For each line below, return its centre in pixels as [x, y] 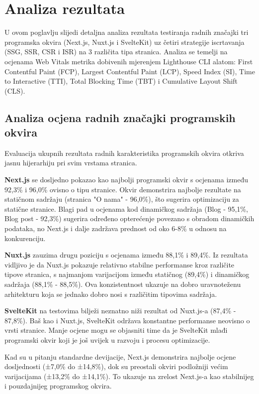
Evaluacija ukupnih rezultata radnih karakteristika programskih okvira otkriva [124, 153]
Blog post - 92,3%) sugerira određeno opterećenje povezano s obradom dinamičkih [129, 218]
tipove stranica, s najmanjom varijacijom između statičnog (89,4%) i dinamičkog [127, 274]
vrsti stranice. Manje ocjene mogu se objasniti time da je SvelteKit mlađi [116, 330]
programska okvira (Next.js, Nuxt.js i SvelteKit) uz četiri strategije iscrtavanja [125, 42]
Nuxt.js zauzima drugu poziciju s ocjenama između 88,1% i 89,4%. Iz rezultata [126, 255]
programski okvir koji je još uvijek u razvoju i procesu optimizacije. [107, 339]
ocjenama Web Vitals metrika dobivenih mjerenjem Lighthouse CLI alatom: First [129, 61]
